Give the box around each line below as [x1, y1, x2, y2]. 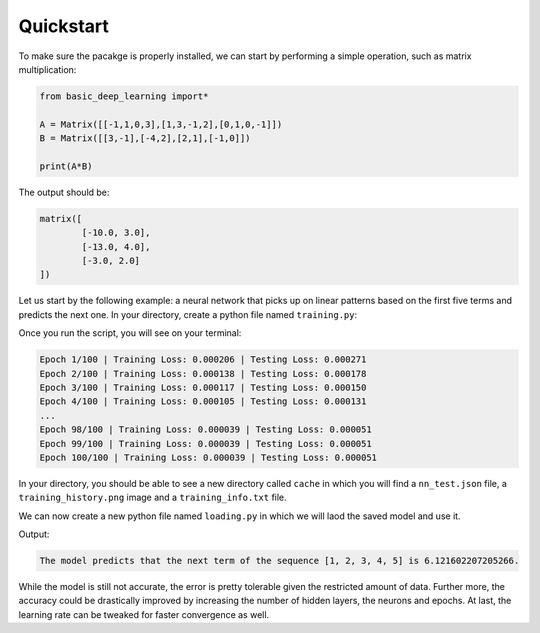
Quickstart [18, 15, 110, 37]
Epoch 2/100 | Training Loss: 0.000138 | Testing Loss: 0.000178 [39, 368, 367, 379]
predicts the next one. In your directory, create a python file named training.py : [18, 308, 358, 320]
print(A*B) [39, 160, 93, 172]
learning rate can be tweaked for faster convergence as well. [18, 608, 270, 620]
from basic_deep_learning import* [39, 90, 209, 102]
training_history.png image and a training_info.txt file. [18, 491, 287, 504]
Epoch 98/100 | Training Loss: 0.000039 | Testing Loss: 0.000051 [39, 424, 372, 435]
